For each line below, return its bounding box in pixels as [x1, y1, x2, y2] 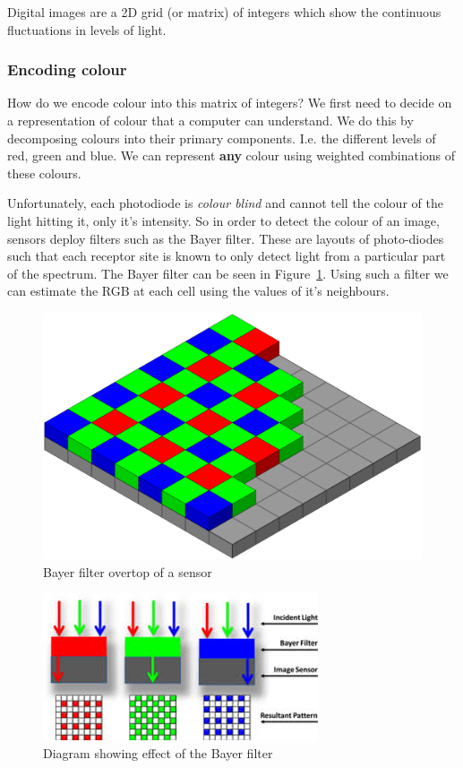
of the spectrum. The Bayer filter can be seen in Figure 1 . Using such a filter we [7, 263, 449, 282]
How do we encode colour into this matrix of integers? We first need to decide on [7, 93, 452, 112]
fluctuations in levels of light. [7, 20, 167, 39]
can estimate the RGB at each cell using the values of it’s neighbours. [7, 281, 390, 300]
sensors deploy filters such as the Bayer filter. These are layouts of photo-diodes [7, 229, 444, 247]
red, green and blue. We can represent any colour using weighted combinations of [7, 146, 456, 165]
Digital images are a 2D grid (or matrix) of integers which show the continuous [7, 3, 442, 21]
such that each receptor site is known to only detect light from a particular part [7, 246, 446, 265]
